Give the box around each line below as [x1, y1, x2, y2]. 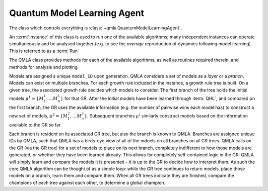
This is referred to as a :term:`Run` [9, 48, 79, 54]
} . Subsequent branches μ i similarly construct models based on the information [84, 112, 248, 119]
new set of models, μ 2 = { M [9, 112, 68, 119]
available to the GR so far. [9, 122, 62, 128]
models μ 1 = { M [9, 95, 44, 101]
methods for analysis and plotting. [9, 64, 79, 70]
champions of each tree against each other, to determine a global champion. [9, 180, 166, 186]
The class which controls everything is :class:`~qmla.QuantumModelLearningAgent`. [9, 25, 182, 31]
